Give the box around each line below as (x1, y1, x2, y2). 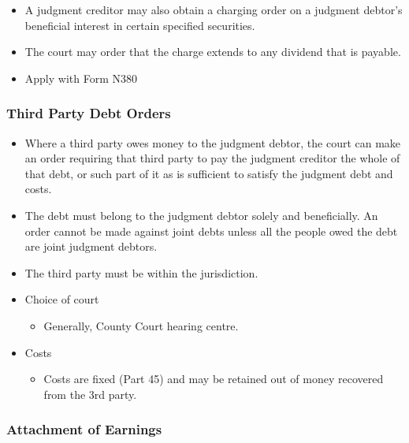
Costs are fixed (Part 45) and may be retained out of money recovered (43, 370, 384, 387)
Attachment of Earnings (6, 419, 162, 439)
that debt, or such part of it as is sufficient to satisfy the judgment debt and (24, 165, 393, 181)
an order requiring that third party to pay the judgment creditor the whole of (24, 150, 400, 166)
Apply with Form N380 (24, 69, 137, 86)
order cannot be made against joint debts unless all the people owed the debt (24, 222, 398, 239)
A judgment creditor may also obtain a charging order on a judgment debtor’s (24, 2, 403, 17)
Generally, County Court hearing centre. (43, 317, 239, 333)
